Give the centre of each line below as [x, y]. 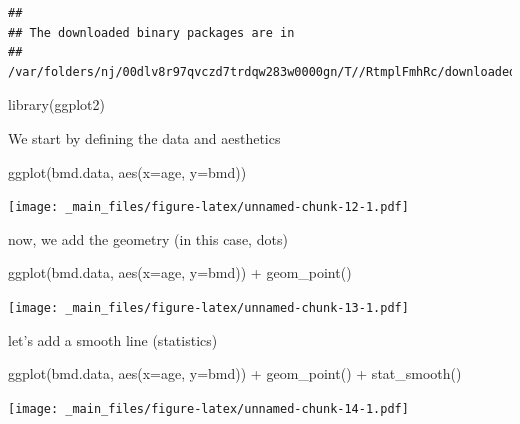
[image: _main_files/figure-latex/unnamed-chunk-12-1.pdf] [208, 207]
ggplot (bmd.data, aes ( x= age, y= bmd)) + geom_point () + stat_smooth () [235, 373]
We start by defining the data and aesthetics [144, 137]
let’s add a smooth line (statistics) [113, 339]
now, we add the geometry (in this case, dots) [148, 238]
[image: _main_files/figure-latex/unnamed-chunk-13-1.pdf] [208, 308]
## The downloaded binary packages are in [151, 32]
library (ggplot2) [56, 104]
